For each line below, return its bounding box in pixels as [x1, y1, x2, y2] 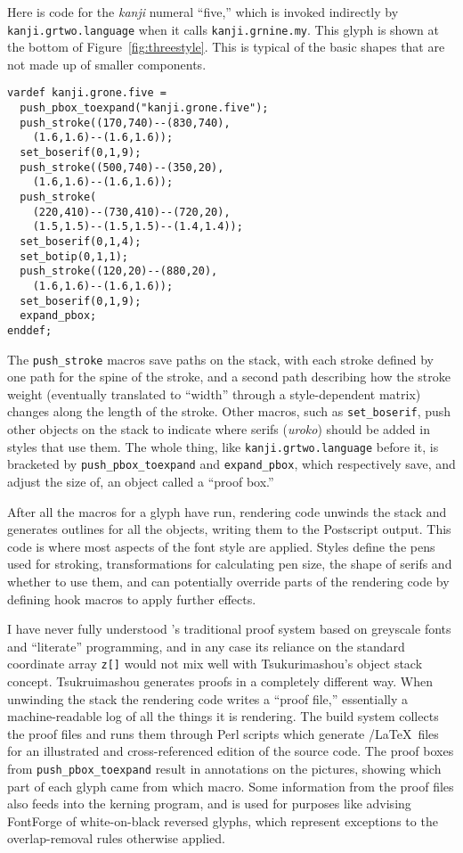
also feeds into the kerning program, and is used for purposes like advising [7, 794, 411, 813]
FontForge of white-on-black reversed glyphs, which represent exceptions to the [7, 811, 438, 830]
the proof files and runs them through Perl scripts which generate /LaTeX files [7, 724, 439, 742]
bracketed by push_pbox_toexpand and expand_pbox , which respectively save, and [7, 455, 456, 473]
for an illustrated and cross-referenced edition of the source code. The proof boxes [7, 742, 454, 760]
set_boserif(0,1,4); [20, 235, 142, 248]
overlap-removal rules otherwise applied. [7, 829, 225, 848]
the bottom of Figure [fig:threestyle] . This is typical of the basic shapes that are [7, 37, 445, 56]
